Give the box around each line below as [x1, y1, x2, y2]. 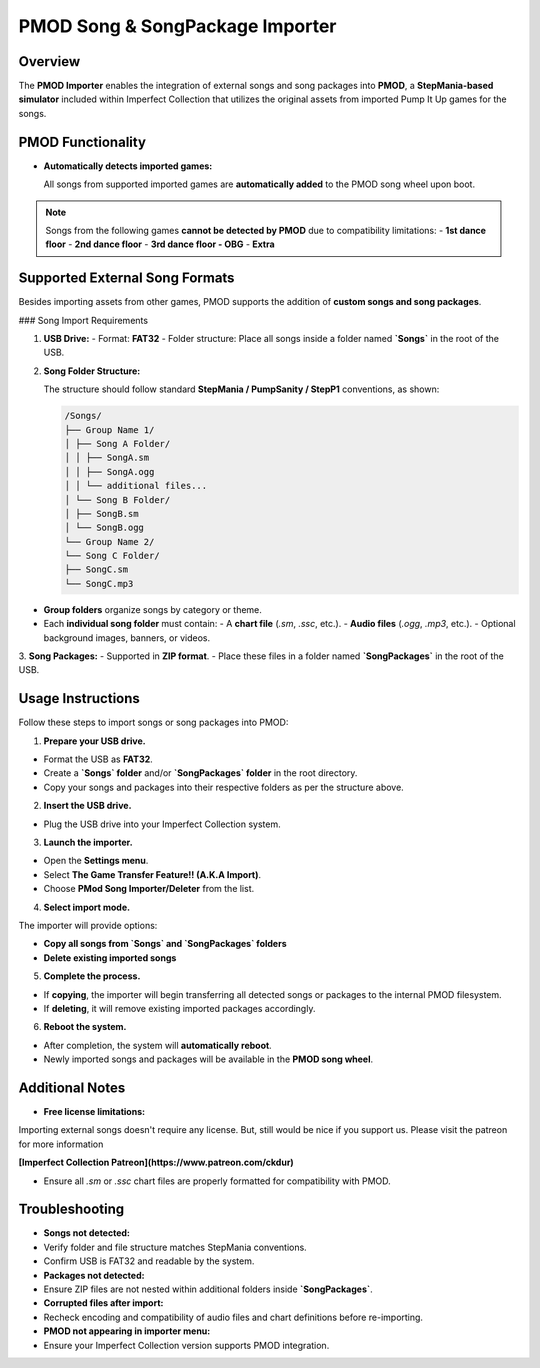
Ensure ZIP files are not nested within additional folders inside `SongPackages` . [43, 1283, 374, 1295]
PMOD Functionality [18, 133, 147, 150]
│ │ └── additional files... [64, 480, 208, 492]
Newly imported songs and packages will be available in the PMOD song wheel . [43, 1053, 374, 1065]
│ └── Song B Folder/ [64, 494, 171, 505]
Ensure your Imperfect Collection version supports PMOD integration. [43, 1339, 330, 1351]
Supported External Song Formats [18, 270, 235, 287]
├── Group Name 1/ [64, 424, 155, 435]
